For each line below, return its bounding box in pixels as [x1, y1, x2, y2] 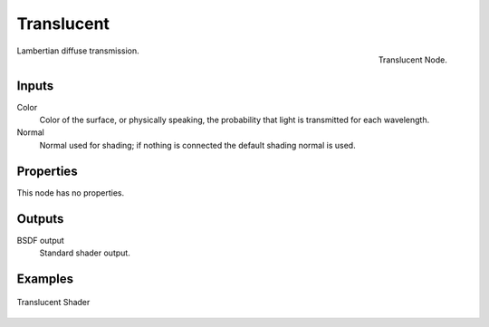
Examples [16, 271, 74, 286]
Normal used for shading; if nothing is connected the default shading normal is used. [39, 139, 357, 150]
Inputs [16, 78, 54, 93]
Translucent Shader [16, 297, 91, 308]
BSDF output [16, 235, 65, 245]
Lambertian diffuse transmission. [16, 45, 139, 56]
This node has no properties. [16, 187, 125, 198]
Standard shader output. [39, 247, 130, 258]
